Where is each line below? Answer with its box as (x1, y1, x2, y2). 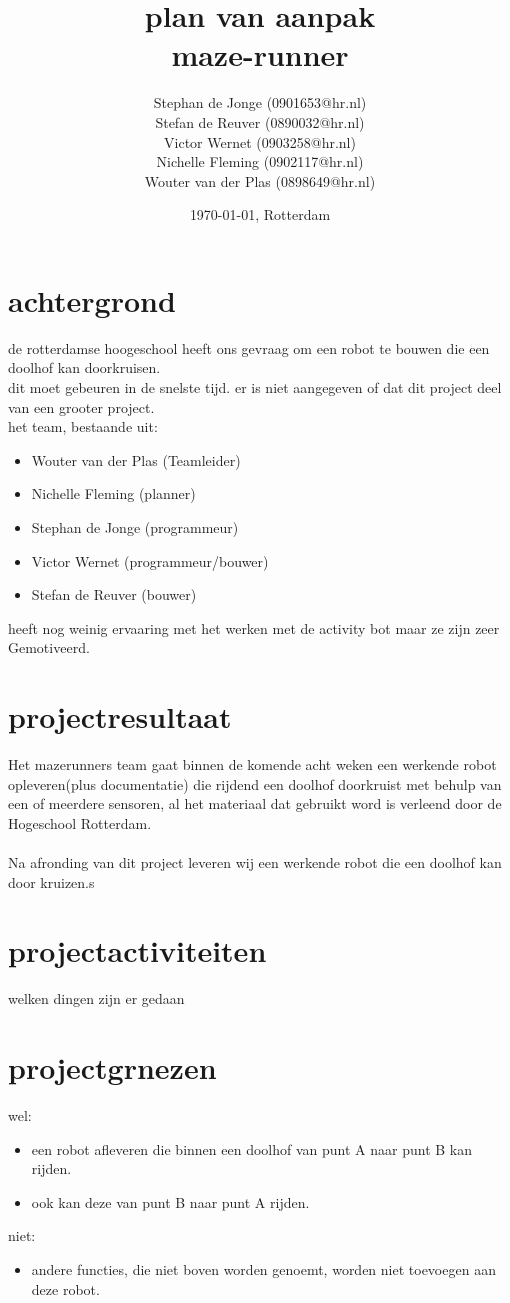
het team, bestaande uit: (8, 416, 158, 437)
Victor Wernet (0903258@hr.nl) (164, 131, 356, 152)
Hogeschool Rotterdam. (8, 812, 152, 833)
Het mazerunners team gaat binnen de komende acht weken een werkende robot (8, 754, 497, 775)
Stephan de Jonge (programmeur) (31, 516, 239, 537)
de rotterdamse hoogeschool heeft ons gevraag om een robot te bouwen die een (8, 337, 490, 358)
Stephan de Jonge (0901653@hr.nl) (153, 92, 367, 113)
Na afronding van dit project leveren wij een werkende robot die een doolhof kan (8, 852, 502, 873)
